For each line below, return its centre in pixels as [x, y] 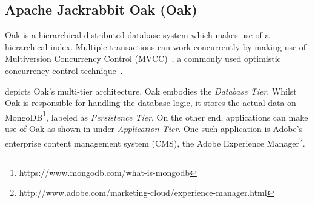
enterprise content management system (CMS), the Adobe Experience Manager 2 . [155, 142]
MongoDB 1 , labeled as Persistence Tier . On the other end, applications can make [157, 116]
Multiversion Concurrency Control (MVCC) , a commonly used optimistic [143, 58]
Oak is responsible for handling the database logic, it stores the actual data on [151, 103]
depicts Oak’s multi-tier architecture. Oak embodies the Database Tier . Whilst [151, 91]
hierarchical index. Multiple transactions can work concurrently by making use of [156, 46]
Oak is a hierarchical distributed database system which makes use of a [137, 35]
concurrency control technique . [64, 70]
